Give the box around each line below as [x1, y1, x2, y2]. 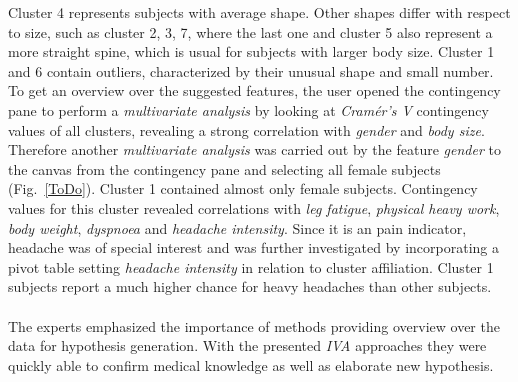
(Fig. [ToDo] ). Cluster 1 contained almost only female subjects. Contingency [8, 178, 478, 199]
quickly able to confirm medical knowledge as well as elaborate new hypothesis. [8, 354, 494, 375]
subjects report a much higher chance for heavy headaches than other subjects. [8, 276, 492, 297]
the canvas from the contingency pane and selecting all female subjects [8, 158, 441, 179]
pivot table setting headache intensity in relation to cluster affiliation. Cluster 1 [8, 256, 494, 277]
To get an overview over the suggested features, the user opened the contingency [8, 80, 501, 101]
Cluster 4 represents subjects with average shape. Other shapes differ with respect [8, 2, 511, 22]
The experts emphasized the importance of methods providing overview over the [8, 315, 500, 336]
